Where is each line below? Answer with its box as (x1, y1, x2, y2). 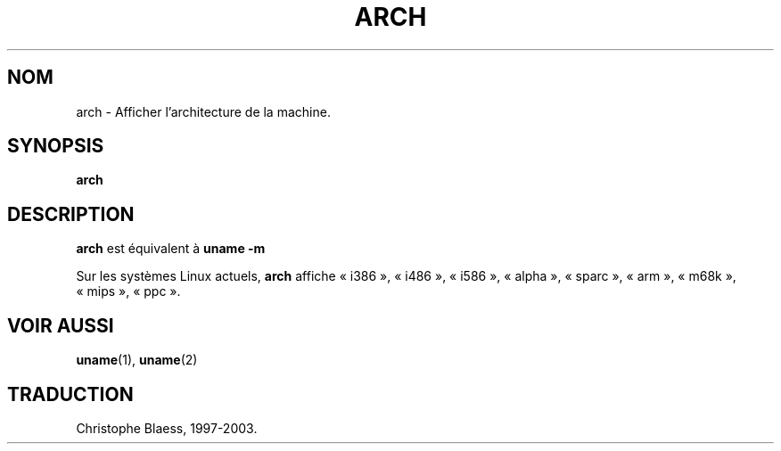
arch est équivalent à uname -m (76, 241, 266, 257)
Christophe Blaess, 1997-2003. (76, 420, 258, 436)
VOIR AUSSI (7, 314, 114, 337)
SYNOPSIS (7, 135, 104, 158)
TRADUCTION (7, 382, 134, 406)
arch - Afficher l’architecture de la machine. (76, 103, 331, 119)
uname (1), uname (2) (76, 352, 198, 368)
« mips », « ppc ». (76, 283, 181, 299)
